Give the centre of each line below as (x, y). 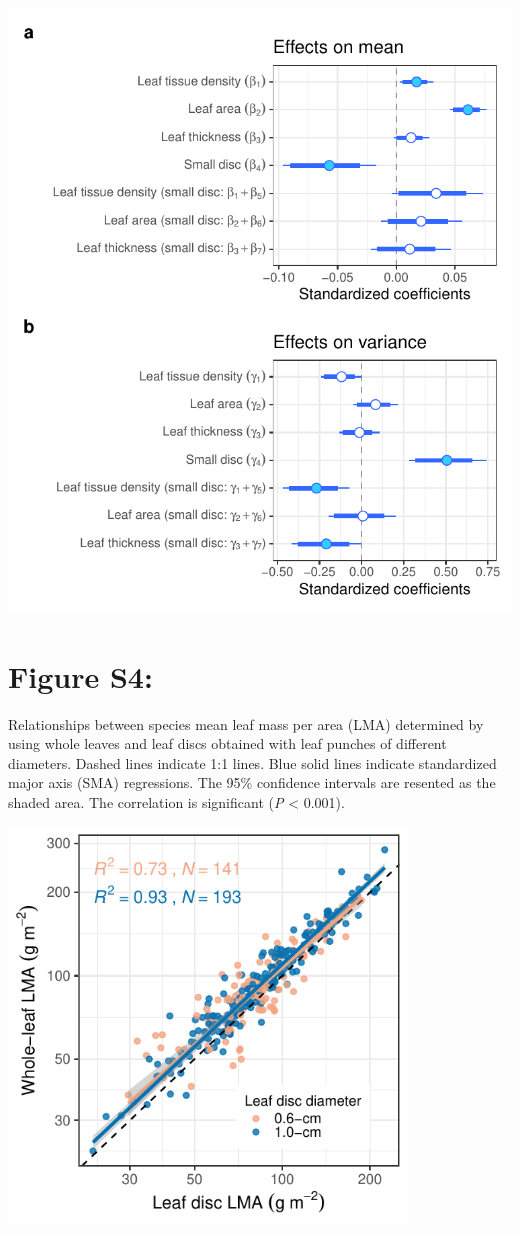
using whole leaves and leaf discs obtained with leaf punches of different (227, 743)
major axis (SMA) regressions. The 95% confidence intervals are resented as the (252, 782)
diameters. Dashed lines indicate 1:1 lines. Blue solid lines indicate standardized (252, 762)
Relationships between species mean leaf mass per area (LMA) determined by (246, 723)
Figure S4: (80, 675)
